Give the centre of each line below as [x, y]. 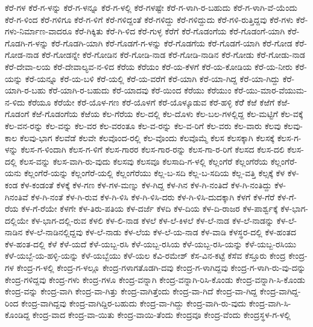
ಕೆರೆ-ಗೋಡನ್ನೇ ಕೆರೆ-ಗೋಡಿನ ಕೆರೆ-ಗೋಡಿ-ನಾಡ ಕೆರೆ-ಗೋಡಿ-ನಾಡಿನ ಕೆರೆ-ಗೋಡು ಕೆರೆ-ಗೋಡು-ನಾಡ [173, 55]
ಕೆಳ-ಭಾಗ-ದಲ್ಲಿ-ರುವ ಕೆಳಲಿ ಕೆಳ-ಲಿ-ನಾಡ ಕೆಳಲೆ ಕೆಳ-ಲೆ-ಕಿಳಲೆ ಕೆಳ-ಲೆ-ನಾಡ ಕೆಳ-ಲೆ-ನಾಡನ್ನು [153, 220]
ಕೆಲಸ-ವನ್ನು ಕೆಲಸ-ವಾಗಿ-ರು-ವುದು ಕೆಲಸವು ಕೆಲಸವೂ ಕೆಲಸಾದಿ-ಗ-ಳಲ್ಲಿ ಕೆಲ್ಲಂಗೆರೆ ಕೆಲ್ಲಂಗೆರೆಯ [144, 161]
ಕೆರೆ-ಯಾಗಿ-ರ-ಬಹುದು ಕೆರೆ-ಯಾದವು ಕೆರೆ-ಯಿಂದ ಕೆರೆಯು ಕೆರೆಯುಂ [140, 90]
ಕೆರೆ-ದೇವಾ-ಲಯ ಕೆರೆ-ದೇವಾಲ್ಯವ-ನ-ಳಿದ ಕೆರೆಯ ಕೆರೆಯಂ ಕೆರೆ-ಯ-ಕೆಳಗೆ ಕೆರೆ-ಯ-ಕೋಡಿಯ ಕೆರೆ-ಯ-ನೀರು [149, 66]
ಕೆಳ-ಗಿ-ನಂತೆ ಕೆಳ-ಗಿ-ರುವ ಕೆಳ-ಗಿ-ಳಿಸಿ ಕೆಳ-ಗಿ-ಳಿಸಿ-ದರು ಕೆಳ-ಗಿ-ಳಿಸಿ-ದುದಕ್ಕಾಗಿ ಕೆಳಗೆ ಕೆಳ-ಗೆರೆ [153, 196]
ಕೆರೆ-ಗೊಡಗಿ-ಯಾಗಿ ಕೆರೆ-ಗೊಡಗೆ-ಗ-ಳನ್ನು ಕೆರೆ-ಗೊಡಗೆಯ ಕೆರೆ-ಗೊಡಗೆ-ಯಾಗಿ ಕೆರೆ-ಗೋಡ [172, 43]
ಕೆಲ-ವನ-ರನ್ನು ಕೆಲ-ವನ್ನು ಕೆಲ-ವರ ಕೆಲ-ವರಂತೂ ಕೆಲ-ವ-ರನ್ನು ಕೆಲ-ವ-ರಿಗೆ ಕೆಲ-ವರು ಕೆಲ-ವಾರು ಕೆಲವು [143, 125]
